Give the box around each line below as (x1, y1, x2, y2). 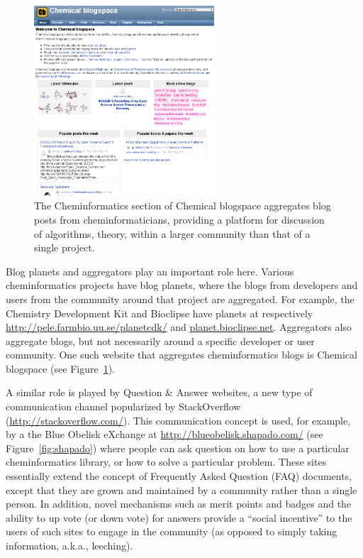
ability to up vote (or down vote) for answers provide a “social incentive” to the (6, 510, 352, 525)
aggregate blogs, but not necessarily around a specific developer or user (6, 333, 315, 348)
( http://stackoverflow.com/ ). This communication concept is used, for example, (6, 412, 351, 427)
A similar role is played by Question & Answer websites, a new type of (6, 385, 313, 400)
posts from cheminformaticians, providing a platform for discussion (34, 212, 325, 226)
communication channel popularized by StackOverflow (6, 399, 241, 414)
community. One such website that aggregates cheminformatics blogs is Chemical (6, 347, 357, 362)
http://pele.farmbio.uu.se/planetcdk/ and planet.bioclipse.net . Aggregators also (6, 319, 352, 334)
